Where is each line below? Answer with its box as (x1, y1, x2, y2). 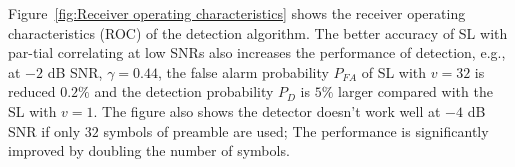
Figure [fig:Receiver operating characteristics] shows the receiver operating (8, 3, 466, 23)
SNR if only (8, 120, 81, 141)
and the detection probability (94, 81, 274, 102)
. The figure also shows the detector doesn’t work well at (93, 100, 441, 121)
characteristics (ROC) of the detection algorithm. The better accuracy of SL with (8, 22, 508, 43)
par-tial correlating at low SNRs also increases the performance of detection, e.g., (8, 42, 506, 63)
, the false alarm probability (158, 61, 329, 82)
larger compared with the (338, 81, 493, 102)
